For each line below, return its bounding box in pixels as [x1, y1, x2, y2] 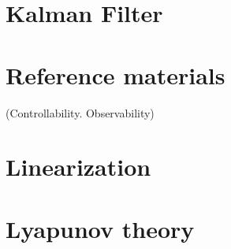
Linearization [6, 151, 151, 183]
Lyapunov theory [6, 212, 195, 244]
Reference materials [6, 58, 225, 91]
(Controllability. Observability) [6, 104, 155, 121]
